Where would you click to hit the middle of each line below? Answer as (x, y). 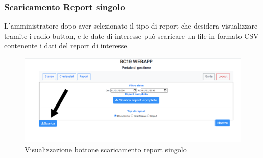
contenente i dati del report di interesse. (67, 46)
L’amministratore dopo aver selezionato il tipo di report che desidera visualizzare (131, 26)
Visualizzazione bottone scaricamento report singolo (106, 149)
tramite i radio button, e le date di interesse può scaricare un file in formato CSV (131, 35)
